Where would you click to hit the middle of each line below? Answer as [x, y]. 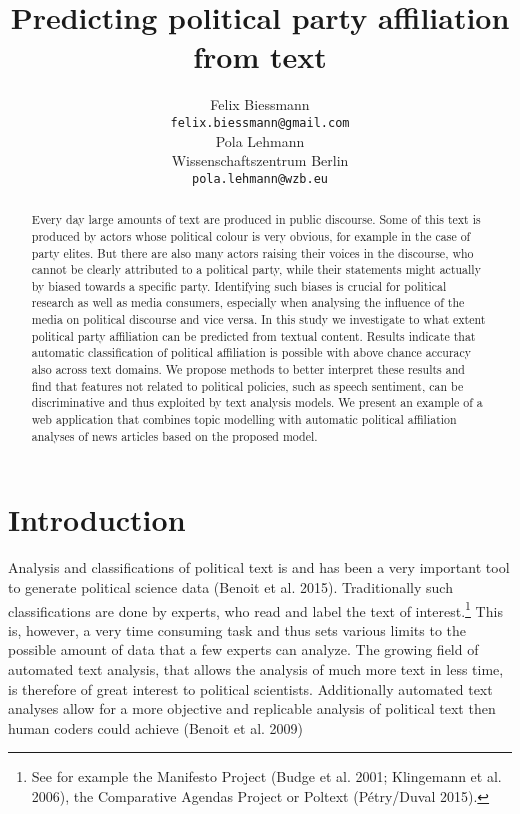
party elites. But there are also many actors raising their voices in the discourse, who [252, 252]
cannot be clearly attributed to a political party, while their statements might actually [256, 269]
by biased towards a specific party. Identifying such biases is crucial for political [239, 285]
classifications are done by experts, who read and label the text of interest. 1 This [255, 609]
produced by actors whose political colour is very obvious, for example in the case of [251, 235]
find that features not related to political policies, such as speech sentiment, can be [247, 385]
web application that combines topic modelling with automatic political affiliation [244, 419]
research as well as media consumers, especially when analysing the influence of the [248, 302]
